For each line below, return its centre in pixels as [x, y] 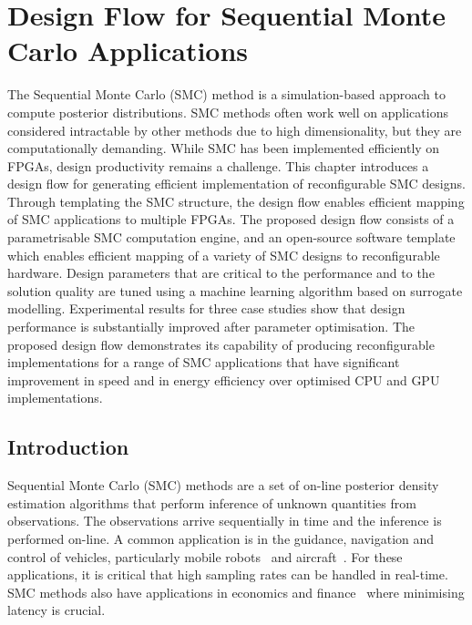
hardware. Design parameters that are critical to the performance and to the [221, 273]
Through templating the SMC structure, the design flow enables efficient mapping [236, 201]
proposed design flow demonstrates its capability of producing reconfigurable [221, 344]
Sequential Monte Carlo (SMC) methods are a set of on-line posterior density [223, 485]
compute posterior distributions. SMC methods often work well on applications [228, 112]
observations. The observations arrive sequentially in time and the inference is [225, 521]
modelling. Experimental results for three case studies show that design [206, 308]
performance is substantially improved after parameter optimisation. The [211, 327]
